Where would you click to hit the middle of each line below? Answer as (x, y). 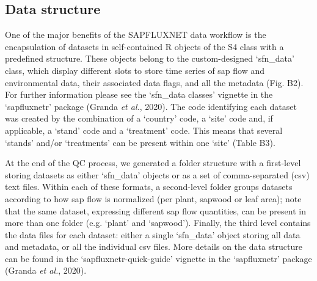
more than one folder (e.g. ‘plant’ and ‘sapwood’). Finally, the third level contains (158, 223)
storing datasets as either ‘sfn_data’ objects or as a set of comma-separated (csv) (157, 174)
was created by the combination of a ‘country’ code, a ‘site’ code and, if (139, 118)
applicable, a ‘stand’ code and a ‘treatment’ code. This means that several (144, 130)
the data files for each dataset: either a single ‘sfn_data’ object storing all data (153, 234)
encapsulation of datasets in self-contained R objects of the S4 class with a (144, 46)
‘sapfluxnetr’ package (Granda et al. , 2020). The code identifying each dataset (151, 106)
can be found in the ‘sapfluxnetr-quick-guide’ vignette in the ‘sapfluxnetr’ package (158, 258)
